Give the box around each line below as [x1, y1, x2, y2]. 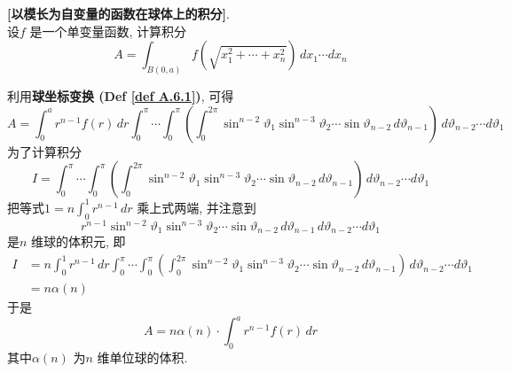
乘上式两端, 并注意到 [137, 198, 256, 216]
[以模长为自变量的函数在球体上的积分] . [7, 4, 230, 22]
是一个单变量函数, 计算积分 [29, 21, 187, 40]
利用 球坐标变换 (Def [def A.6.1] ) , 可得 [7, 87, 234, 105]
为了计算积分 [7, 142, 82, 160]
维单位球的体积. [97, 348, 188, 367]
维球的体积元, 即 [31, 232, 126, 251]
